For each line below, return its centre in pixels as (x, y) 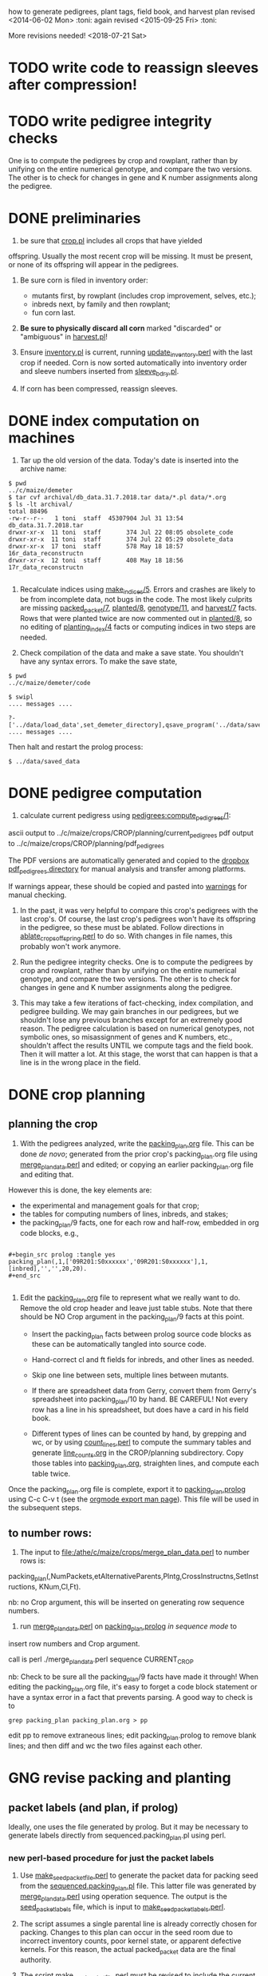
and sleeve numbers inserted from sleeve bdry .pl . (99, 372)
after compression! (73, 85)
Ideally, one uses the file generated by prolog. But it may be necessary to (128, 1827)
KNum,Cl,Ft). (60, 1587)
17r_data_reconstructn (46, 567)
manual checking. (37, 895)
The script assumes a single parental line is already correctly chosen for (138, 1924)
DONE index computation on (104, 421)
